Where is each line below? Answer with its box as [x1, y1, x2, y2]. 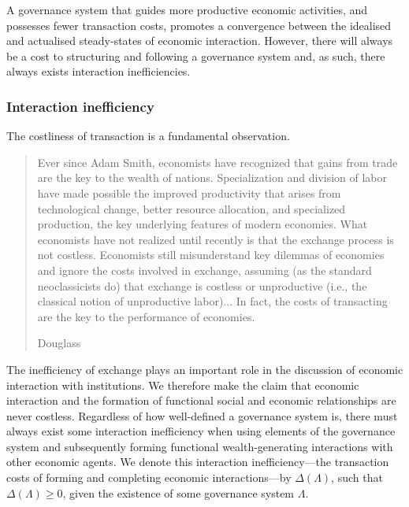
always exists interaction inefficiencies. [6, 63, 191, 80]
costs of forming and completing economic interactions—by [6, 469, 292, 486]
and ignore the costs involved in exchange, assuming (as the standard [37, 261, 372, 278]
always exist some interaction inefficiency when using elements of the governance [6, 423, 396, 439]
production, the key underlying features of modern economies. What [37, 216, 368, 232]
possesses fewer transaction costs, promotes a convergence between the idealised [6, 17, 392, 33]
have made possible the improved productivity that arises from [37, 184, 341, 201]
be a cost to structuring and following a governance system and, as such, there [6, 47, 385, 64]
